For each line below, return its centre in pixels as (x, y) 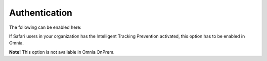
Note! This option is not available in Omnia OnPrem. (62, 52)
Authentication (41, 13)
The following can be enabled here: (45, 27)
